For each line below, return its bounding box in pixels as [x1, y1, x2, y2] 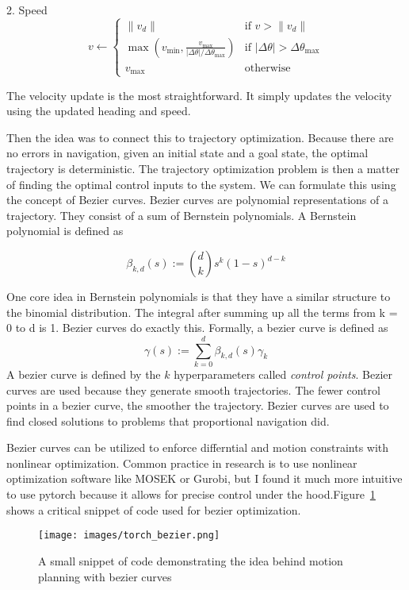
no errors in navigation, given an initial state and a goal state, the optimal [6, 145, 369, 161]
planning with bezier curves [38, 568, 172, 584]
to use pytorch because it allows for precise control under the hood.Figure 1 [6, 486, 376, 503]
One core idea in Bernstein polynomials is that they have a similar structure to [6, 288, 391, 304]
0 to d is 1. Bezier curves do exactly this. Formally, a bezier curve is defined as [6, 319, 388, 336]
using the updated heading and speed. [6, 102, 191, 119]
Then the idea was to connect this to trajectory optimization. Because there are [6, 129, 394, 145]
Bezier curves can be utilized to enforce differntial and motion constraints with [6, 439, 389, 456]
